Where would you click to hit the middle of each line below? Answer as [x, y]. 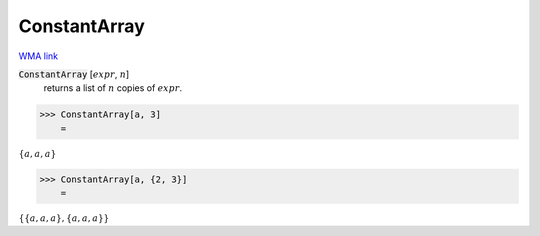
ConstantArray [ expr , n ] [74, 74]
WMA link [38, 56]
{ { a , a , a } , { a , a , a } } [64, 218]
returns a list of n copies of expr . [113, 88]
